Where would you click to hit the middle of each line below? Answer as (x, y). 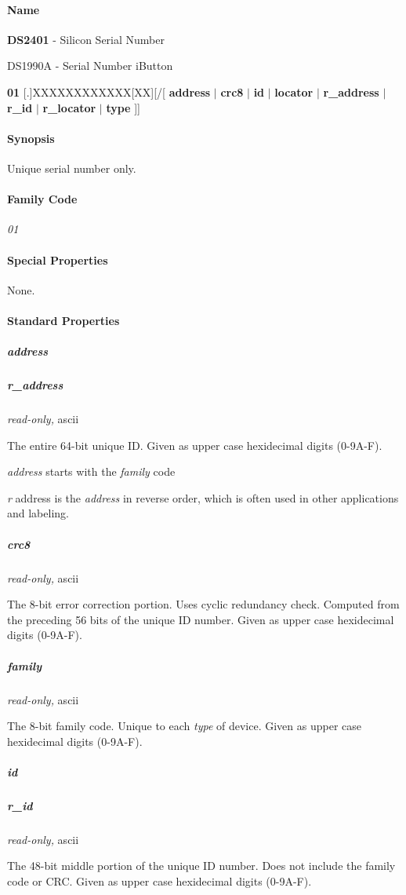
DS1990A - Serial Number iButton (90, 66)
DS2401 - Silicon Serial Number (86, 39)
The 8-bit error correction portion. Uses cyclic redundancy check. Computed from (203, 604)
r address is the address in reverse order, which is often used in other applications (203, 497)
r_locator (69, 107)
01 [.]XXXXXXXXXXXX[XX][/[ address (109, 91)
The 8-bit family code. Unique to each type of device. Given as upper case (185, 726)
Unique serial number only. (72, 168)
